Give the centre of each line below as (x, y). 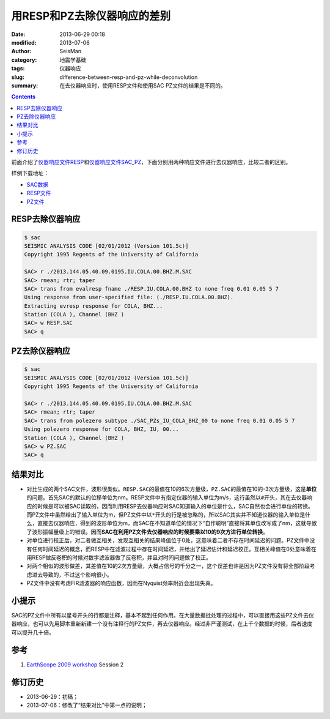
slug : (18, 77)
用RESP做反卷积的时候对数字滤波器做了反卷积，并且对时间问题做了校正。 (119, 557)
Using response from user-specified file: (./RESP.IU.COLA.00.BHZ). (129, 297)
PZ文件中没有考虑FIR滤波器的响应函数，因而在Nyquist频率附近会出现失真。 (121, 583)
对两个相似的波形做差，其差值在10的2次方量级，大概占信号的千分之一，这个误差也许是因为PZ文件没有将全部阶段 (168, 566)
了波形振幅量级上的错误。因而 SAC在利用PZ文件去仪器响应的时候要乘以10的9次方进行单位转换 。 (148, 532)
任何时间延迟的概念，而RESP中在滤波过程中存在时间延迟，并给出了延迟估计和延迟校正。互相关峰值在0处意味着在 (174, 549)
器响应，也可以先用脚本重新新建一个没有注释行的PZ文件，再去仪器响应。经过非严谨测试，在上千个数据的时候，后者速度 (162, 624)
